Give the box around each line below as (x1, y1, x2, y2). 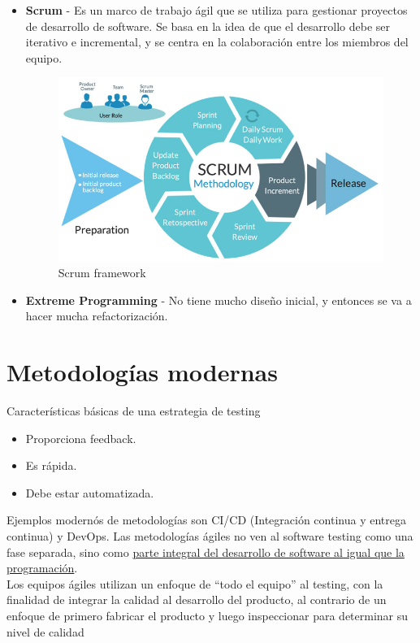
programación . (6, 559, 78, 576)
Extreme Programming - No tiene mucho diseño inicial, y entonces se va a (25, 291, 412, 308)
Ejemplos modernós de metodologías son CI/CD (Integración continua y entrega (6, 511, 406, 528)
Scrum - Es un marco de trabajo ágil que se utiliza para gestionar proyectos (25, 2, 408, 18)
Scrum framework (58, 264, 146, 281)
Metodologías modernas (6, 355, 278, 389)
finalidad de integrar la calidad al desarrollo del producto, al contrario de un (6, 591, 387, 608)
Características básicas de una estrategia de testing (6, 402, 261, 419)
